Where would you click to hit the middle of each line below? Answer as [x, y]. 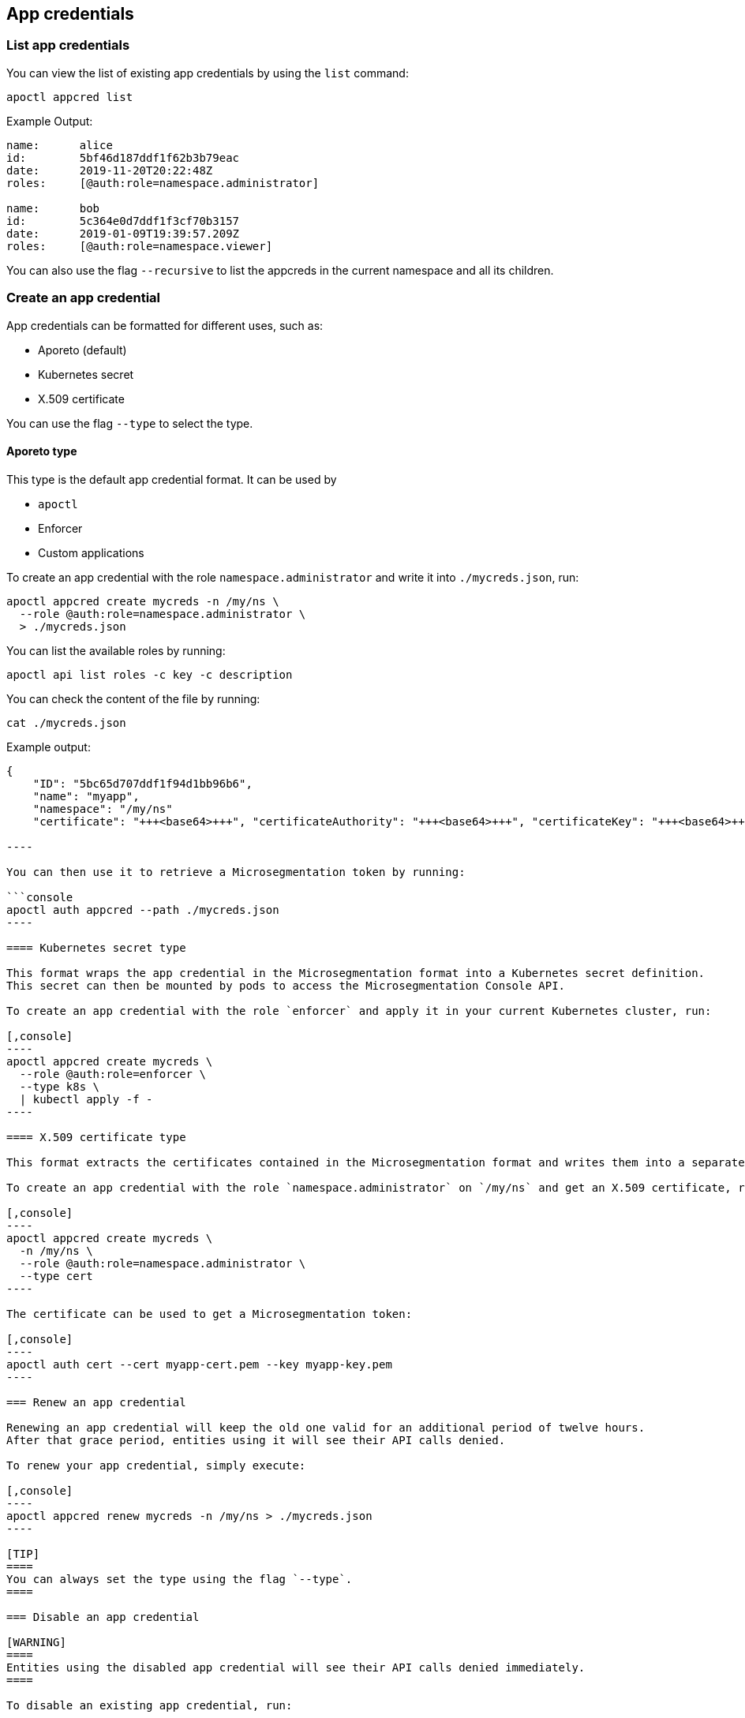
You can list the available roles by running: [116, 650]
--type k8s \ [60, 1086]
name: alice [60, 145]
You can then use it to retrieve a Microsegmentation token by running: [236, 872]
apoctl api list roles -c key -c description [150, 674]
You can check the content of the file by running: [133, 698]
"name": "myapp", [86, 796]
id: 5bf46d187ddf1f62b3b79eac [123, 157]
